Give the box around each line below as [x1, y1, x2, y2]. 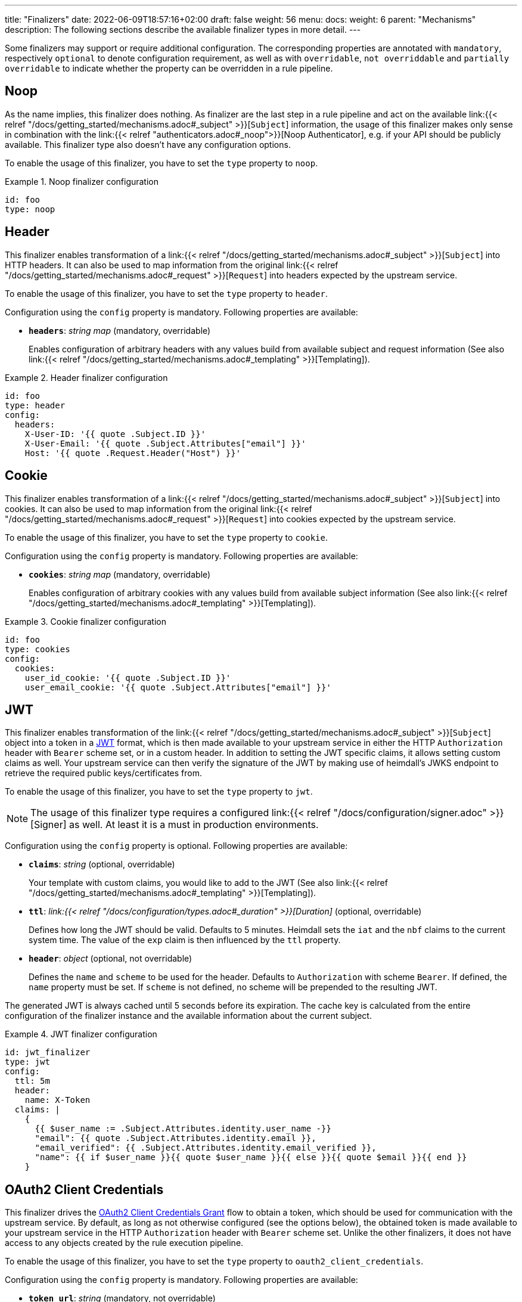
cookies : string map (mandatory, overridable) [29, 569, 211, 579]
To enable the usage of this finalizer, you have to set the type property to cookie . [5, 532, 328, 542]
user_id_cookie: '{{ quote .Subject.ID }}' [24, 672, 231, 683]
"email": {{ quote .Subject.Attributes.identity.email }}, [35, 1133, 316, 1143]
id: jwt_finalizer [5, 1047, 91, 1058]
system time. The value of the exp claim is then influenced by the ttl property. [29, 935, 341, 945]
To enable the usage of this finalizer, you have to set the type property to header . [5, 288, 328, 299]
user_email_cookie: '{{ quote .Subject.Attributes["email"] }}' [24, 682, 331, 692]
